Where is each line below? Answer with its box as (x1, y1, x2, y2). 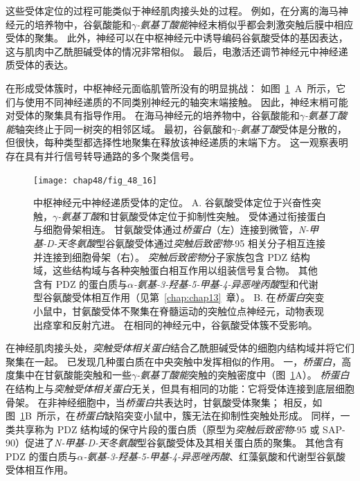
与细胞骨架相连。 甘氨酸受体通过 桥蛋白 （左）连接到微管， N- (33, 222, 309, 237)
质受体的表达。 (6, 57, 73, 72)
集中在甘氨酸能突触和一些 (15, 367, 132, 382)
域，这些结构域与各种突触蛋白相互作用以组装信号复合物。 (33, 263, 295, 278)
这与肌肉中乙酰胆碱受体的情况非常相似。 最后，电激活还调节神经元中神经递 (6, 44, 348, 58)
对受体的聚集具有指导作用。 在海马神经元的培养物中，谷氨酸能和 (6, 108, 300, 122)
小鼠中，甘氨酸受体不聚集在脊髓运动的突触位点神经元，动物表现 (33, 303, 324, 318)
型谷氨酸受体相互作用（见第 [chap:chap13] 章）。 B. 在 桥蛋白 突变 (33, 290, 325, 305)
